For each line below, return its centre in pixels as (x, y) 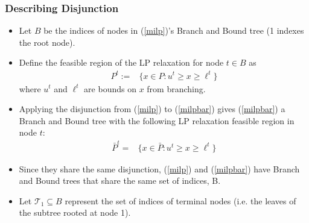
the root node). (47, 42)
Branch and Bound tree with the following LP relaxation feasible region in (157, 120)
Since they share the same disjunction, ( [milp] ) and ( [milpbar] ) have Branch (159, 168)
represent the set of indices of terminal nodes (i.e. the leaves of (180, 200)
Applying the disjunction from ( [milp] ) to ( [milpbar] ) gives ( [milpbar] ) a (152, 109)
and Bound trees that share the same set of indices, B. (120, 181)
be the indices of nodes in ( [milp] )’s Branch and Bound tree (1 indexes (174, 30)
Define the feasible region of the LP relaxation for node (121, 62)
